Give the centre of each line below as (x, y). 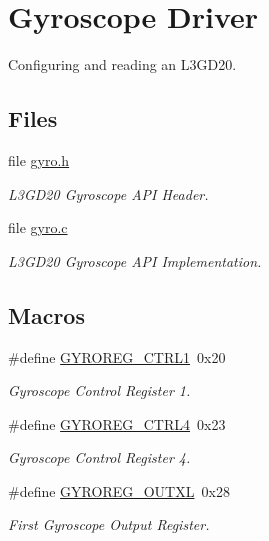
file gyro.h (39, 159)
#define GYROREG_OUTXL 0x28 (119, 490)
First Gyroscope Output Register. (109, 524)
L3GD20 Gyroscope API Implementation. (135, 260)
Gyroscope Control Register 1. (99, 390)
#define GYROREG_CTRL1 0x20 (117, 356)
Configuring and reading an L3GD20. (122, 64)
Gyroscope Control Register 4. (99, 457)
